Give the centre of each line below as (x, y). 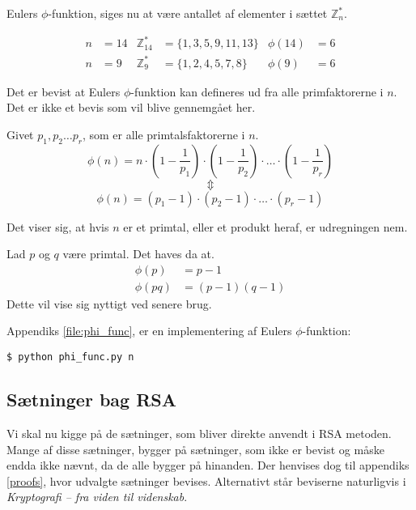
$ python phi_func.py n (70, 357)
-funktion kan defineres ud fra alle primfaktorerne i (257, 91)
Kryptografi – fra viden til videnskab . (97, 497)
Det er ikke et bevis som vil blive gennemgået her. (131, 107)
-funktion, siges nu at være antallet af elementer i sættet (188, 13)
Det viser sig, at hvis (58, 226)
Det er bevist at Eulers (64, 91)
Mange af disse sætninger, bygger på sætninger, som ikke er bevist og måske (195, 449)
